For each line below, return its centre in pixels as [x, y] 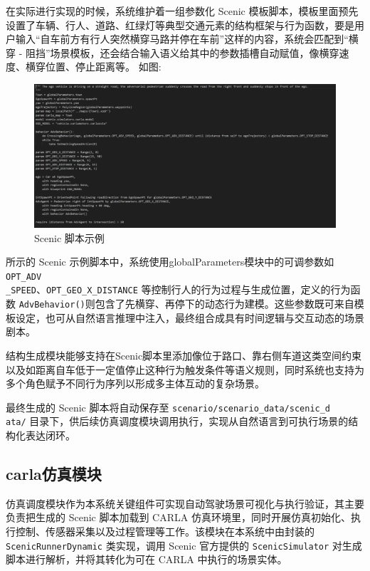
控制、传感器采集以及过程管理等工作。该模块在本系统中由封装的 [165, 531]
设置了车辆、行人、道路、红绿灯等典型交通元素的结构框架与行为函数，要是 [180, 25]
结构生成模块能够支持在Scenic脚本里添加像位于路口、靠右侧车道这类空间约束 [184, 355]
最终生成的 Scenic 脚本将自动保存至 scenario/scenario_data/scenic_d [168, 407]
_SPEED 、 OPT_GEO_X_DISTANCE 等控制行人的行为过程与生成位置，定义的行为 [178, 289]
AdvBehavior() [52, 305]
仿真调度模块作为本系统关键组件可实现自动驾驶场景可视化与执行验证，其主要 [185, 503]
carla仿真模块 [54, 474]
